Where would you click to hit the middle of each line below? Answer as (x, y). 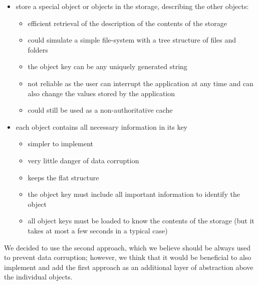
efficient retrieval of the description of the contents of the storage (127, 23)
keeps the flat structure (63, 177)
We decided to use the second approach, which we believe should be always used (127, 247)
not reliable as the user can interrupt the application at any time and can (141, 83)
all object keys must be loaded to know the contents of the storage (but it (141, 221)
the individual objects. (38, 277)
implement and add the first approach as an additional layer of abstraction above (129, 267)
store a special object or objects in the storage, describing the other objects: (132, 6)
